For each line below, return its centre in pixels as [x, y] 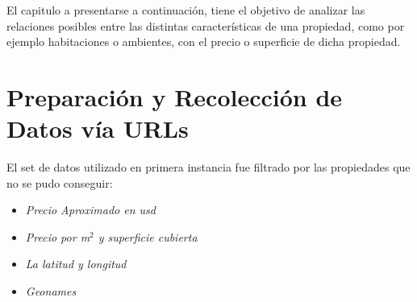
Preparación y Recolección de [175, 96]
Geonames [51, 291]
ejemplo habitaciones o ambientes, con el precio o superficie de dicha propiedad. [204, 41]
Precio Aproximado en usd [90, 210]
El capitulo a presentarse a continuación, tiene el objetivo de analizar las [186, 10]
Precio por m [58, 236]
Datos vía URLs [98, 128]
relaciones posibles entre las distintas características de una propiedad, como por [206, 25]
